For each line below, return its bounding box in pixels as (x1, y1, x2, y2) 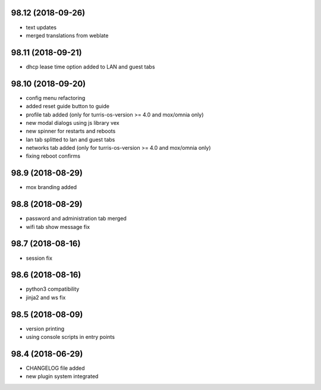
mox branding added (26, 184, 77, 191)
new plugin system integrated (26, 373, 99, 380)
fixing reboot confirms (26, 152, 80, 160)
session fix (26, 254, 53, 262)
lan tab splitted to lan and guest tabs (26, 136, 115, 143)
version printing (26, 325, 65, 332)
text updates (26, 24, 57, 31)
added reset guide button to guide (26, 103, 110, 110)
